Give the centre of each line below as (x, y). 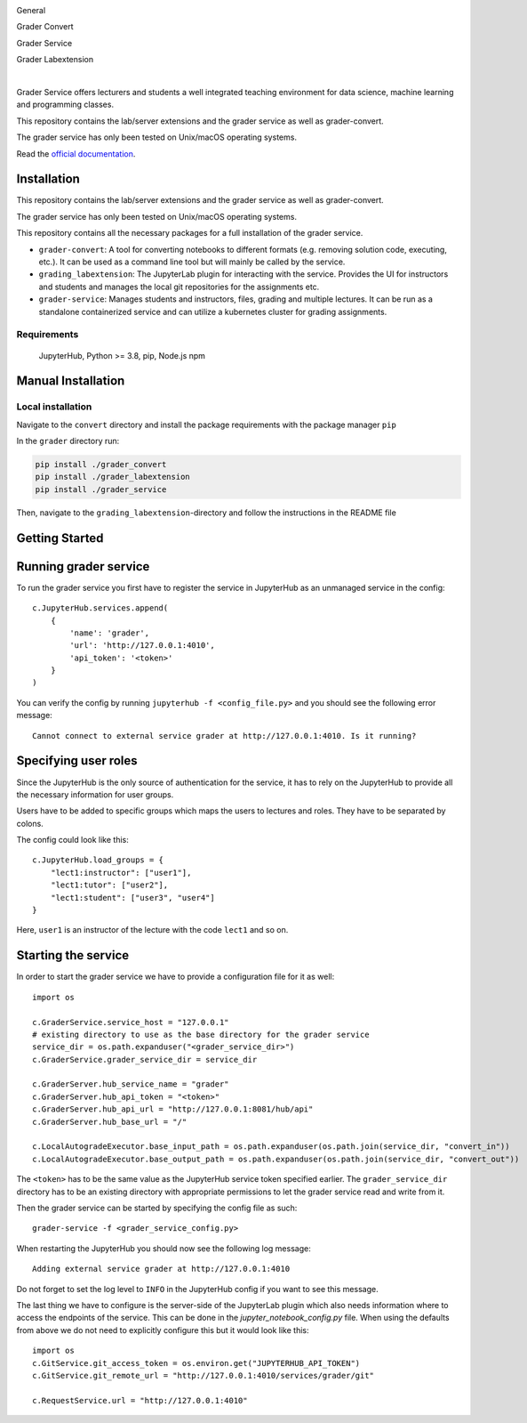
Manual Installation (71, 381)
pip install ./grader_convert (101, 465)
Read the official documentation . (76, 154)
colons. (30, 823)
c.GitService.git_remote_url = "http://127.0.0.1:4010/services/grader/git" (204, 1375)
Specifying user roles (77, 761)
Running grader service (83, 566)
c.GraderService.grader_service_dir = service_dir (145, 1059)
